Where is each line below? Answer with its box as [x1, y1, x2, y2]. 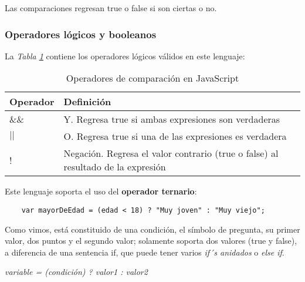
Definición [63, 95, 111, 109]
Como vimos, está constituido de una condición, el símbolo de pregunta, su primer [5, 223, 300, 235]
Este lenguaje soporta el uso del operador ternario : [5, 185, 197, 197]
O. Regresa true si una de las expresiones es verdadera [63, 129, 287, 143]
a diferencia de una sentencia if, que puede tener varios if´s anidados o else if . [5, 246, 284, 258]
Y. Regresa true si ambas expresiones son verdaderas [63, 112, 280, 126]
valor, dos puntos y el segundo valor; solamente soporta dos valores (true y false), [5, 234, 297, 247]
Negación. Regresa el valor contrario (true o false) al [63, 146, 279, 160]
